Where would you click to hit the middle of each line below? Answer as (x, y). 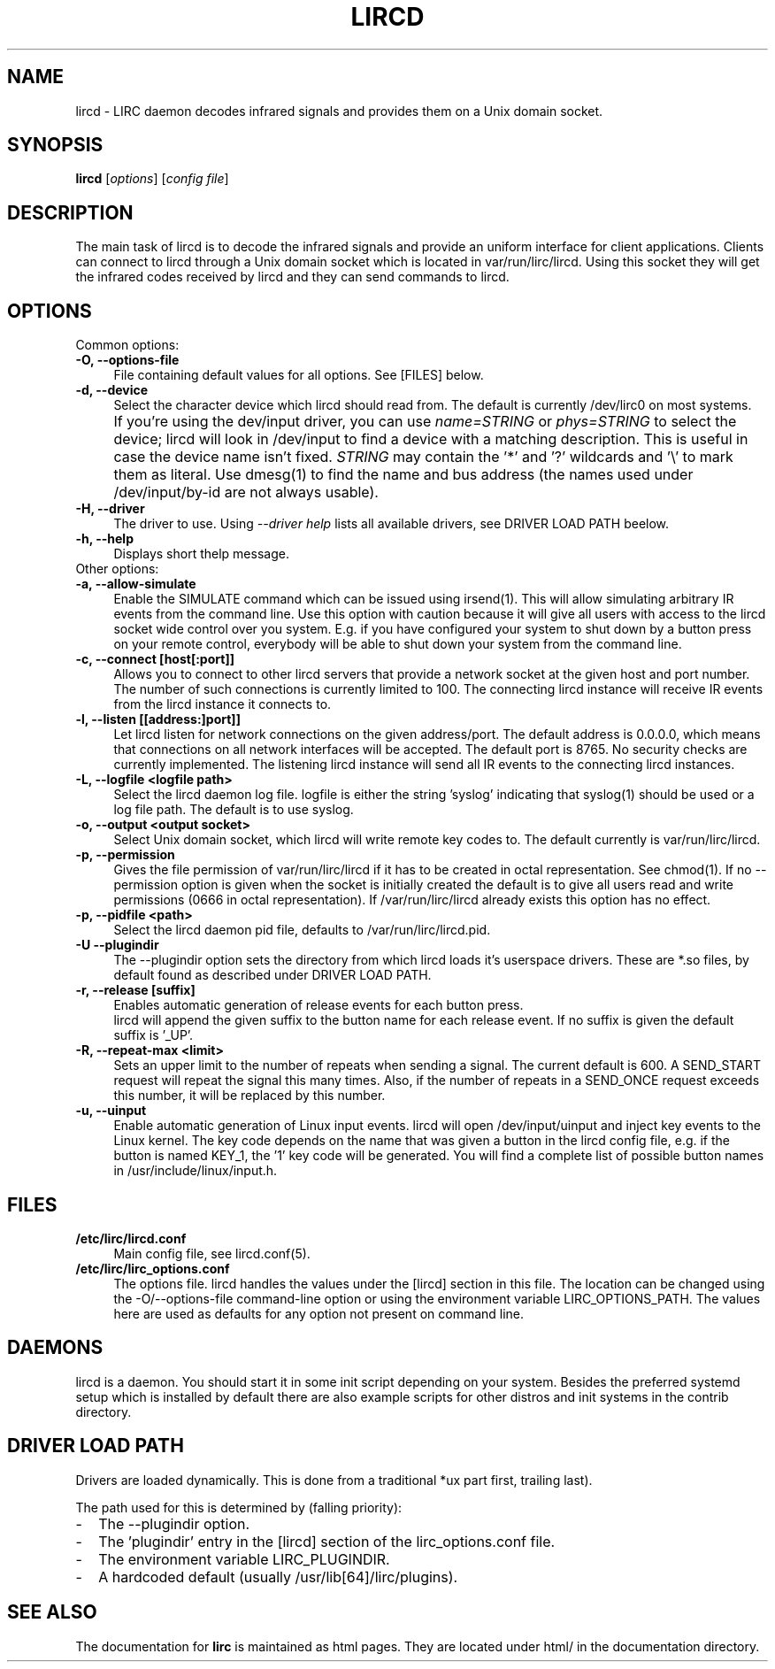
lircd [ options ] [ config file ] (152, 179)
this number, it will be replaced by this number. (249, 1096)
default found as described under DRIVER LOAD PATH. (272, 975)
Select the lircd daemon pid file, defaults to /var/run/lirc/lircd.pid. (302, 930)
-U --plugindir (117, 945)
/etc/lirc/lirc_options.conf (153, 1268)
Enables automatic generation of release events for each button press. (318, 1005)
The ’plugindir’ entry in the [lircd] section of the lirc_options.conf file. (327, 1541)
